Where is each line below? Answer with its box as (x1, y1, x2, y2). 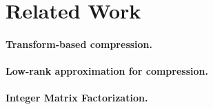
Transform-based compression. (6, 36, 153, 51)
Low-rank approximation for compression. (6, 64, 208, 78)
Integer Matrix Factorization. (6, 90, 148, 105)
